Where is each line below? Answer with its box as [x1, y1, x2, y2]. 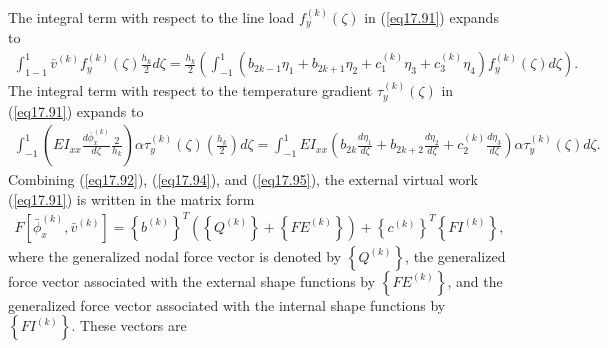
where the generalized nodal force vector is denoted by [8, 245, 342, 266]
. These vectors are [71, 315, 187, 336]
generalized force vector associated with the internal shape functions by [8, 294, 446, 315]
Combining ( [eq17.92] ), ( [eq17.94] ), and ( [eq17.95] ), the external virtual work [8, 169, 479, 190]
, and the [447, 270, 503, 291]
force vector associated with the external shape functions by [8, 270, 376, 291]
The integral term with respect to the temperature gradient [8, 80, 373, 101]
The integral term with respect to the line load [8, 7, 295, 27]
